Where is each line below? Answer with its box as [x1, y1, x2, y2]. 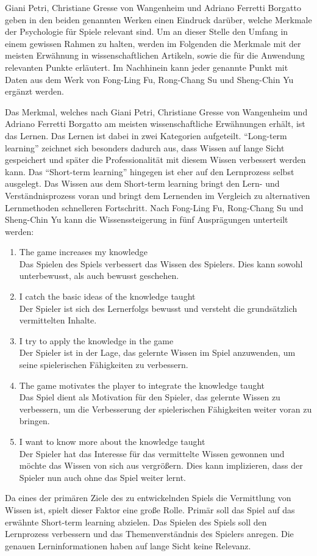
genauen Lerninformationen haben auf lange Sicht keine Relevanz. [5, 539, 251, 552]
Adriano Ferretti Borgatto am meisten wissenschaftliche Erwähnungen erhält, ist [5, 117, 305, 130]
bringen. [19, 414, 50, 427]
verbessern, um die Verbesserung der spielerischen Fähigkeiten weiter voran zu [19, 402, 312, 415]
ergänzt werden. [5, 85, 64, 98]
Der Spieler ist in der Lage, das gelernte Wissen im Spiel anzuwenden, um [19, 346, 296, 359]
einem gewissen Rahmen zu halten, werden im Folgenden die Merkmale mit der [5, 37, 301, 49]
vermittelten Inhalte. [19, 314, 97, 327]
